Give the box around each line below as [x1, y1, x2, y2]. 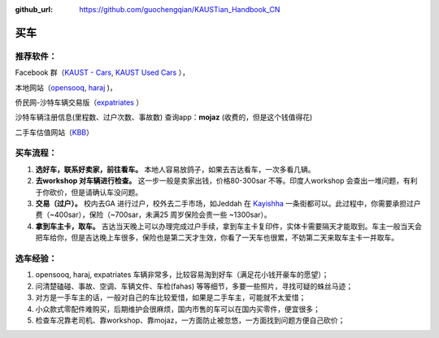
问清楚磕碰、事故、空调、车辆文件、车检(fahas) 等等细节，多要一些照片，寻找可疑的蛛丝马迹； [35, 281, 354, 291]
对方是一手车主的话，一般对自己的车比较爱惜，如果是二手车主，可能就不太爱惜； [35, 292, 306, 302]
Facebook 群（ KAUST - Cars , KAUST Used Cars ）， [15, 67, 190, 77]
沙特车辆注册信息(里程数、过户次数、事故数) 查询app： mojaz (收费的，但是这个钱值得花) [15, 112, 313, 122]
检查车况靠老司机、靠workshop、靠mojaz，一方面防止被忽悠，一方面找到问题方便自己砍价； [35, 315, 346, 325]
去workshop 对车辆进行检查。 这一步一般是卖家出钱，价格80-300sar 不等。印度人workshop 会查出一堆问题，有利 [35, 175, 418, 186]
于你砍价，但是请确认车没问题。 [35, 187, 142, 197]
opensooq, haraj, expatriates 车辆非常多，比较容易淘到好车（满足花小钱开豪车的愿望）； [35, 270, 329, 279]
